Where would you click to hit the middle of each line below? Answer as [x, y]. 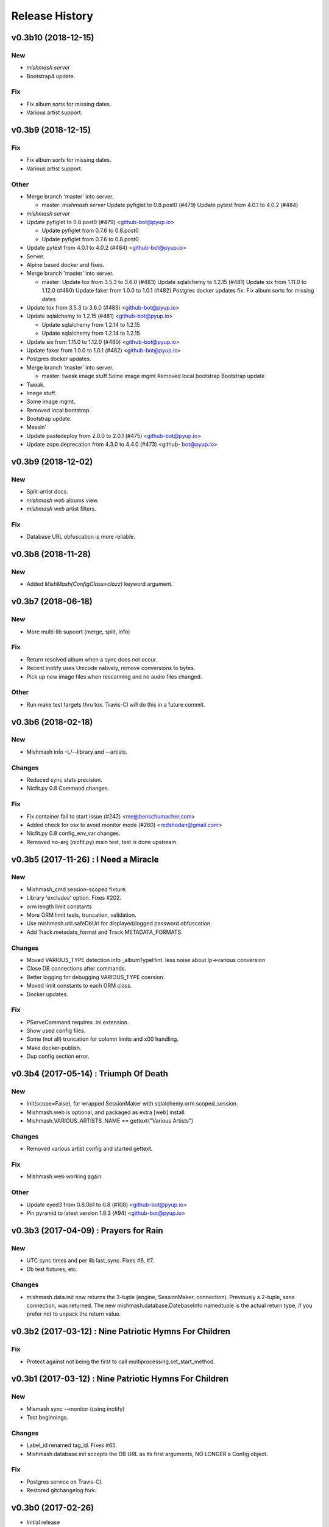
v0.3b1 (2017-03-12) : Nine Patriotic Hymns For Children [120, 1379]
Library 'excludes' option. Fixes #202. [74, 898]
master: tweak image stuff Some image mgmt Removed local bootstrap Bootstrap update [153, 376]
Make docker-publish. [54, 1048]
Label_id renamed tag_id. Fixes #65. [72, 1445]
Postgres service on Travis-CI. [65, 1482]
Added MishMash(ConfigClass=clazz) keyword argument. [100, 584]
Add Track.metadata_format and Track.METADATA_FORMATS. [104, 932]
